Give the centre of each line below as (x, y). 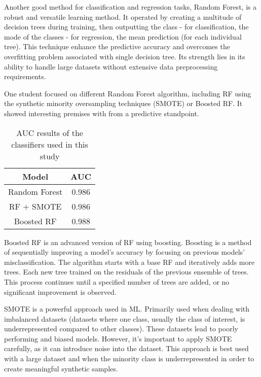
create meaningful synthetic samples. (61, 368)
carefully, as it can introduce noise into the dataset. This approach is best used (126, 348)
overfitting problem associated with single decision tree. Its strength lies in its (125, 56)
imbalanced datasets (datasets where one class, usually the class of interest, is (125, 318)
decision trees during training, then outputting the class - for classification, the (126, 27)
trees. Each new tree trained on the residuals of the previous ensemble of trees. (126, 272)
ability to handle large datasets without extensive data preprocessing (111, 66)
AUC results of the (50, 132)
